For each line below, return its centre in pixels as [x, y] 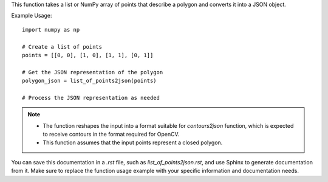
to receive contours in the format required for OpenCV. [111, 135]
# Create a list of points [62, 47]
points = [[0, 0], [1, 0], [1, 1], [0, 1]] [88, 55]
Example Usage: [32, 16]
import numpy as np [51, 30]
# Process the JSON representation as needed [91, 98]
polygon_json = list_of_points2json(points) [90, 81]
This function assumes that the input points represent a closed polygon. [133, 142]
